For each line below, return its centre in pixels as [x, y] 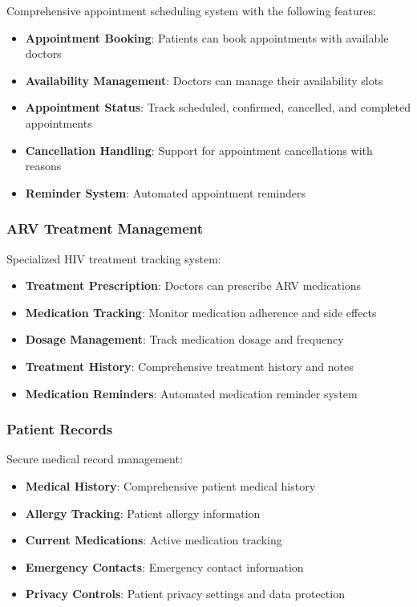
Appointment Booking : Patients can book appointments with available [207, 37]
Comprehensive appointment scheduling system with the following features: [191, 10]
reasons [43, 166]
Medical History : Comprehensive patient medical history [170, 485]
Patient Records [60, 429]
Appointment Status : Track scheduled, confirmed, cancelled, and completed [218, 107]
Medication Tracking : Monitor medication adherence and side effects [201, 312]
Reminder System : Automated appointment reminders [166, 192]
